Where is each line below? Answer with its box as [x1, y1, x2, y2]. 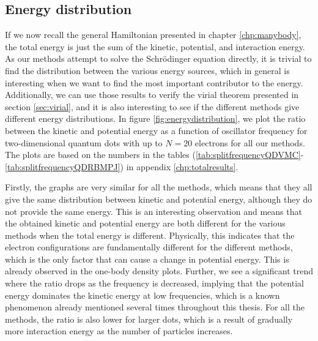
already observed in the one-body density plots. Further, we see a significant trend [5, 264, 314, 277]
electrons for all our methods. [194, 136, 305, 149]
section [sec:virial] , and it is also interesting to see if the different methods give [5, 100, 300, 113]
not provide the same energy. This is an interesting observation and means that [5, 204, 302, 217]
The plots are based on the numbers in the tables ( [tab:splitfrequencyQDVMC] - [5, 148, 304, 161]
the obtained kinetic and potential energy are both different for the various [5, 217, 286, 230]
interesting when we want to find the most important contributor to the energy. [5, 76, 303, 89]
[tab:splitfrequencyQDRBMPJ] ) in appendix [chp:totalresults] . [5, 160, 239, 173]
